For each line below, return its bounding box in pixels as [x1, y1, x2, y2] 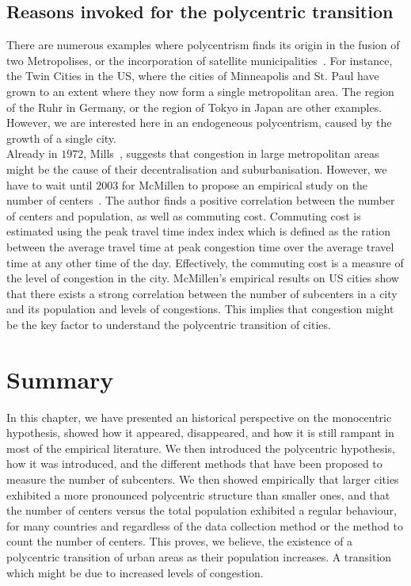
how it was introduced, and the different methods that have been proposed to [6, 455, 382, 472]
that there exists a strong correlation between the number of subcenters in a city [6, 285, 398, 301]
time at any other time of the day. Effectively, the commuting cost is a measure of [6, 254, 404, 270]
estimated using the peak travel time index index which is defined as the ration [6, 223, 390, 239]
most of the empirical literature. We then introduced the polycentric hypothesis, [6, 439, 395, 456]
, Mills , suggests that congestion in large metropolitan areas [83, 145, 379, 162]
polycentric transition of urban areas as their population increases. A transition [6, 548, 392, 565]
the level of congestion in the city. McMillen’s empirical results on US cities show [6, 270, 399, 286]
